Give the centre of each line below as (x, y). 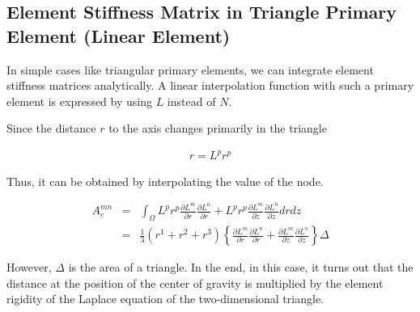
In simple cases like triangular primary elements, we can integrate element (190, 69)
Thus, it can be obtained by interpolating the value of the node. (165, 181)
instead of (191, 101)
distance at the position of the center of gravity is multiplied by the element (195, 282)
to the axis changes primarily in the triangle (218, 128)
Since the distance (51, 128)
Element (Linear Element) (119, 35)
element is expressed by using (79, 101)
